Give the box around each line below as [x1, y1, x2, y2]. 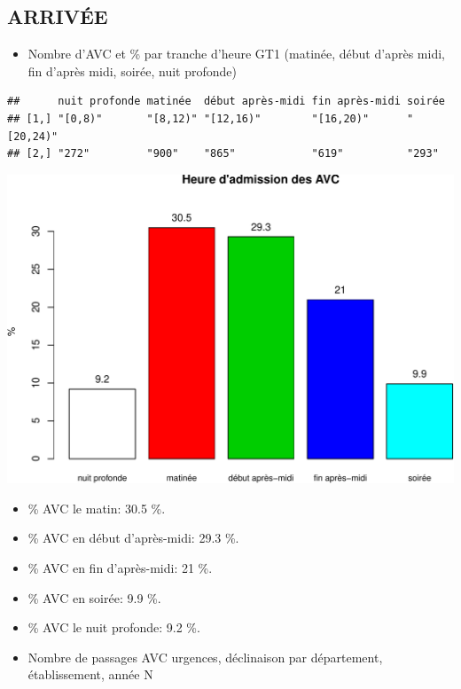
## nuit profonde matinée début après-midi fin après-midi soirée [7, 95, 445, 108]
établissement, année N [27, 665, 153, 684]
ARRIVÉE [7, 3, 108, 30]
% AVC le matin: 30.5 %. [27, 498, 166, 517]
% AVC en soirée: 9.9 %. [27, 588, 161, 607]
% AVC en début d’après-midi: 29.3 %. [27, 528, 239, 547]
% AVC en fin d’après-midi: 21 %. [27, 559, 213, 577]
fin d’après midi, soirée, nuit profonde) [27, 61, 237, 80]
